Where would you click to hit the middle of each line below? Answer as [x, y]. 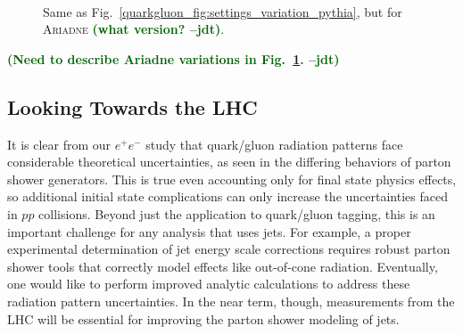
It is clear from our [59, 144]
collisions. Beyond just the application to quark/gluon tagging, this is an [237, 213]
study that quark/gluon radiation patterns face [274, 144]
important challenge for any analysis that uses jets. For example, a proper [209, 231]
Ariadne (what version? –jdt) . [134, 29]
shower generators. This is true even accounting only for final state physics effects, [232, 179]
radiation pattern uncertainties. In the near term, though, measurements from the [231, 301]
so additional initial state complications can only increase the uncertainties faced [227, 196]
